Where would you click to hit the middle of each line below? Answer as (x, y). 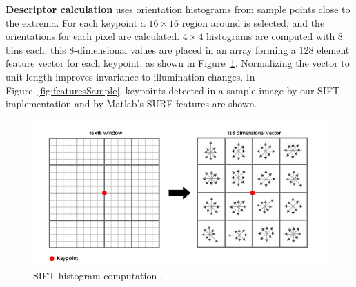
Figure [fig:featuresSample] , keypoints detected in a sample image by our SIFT (173, 90)
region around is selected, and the (253, 22)
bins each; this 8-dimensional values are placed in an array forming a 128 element (178, 49)
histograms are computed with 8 (275, 36)
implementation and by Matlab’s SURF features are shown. (131, 104)
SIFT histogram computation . (98, 276)
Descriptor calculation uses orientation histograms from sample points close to (178, 9)
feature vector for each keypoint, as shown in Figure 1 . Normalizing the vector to (178, 63)
